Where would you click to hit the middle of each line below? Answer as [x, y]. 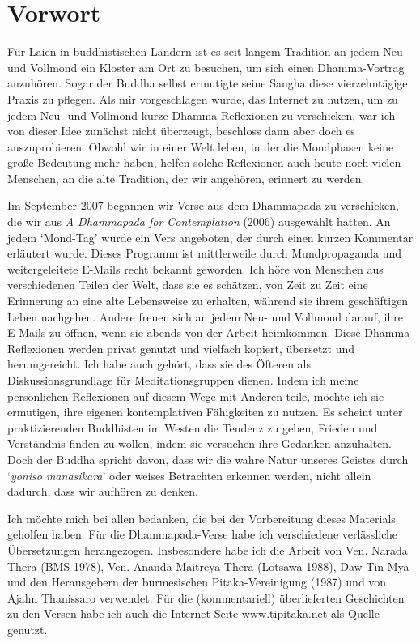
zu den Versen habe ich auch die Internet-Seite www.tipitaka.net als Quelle [193, 613]
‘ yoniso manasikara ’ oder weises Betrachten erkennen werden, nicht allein [189, 475]
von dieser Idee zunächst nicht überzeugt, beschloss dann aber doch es [181, 131]
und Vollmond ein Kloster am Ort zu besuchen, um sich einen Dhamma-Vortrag [206, 67]
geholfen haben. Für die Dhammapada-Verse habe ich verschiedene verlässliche [202, 534]
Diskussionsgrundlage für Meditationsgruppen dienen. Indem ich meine [183, 380]
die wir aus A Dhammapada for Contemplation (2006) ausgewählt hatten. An [199, 221]
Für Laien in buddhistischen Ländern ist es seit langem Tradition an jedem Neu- [207, 51]
